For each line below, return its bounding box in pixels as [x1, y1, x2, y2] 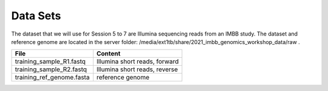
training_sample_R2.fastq [15, 65, 87, 74]
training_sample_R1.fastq [15, 57, 86, 66]
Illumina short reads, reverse [96, 65, 179, 74]
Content [96, 49, 121, 58]
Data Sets [11, 9, 61, 22]
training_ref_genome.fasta [15, 73, 90, 81]
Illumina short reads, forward [96, 57, 179, 66]
